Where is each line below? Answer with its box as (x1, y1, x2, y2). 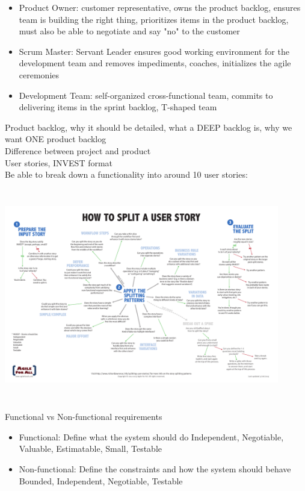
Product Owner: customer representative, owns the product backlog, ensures (19, 1, 301, 13)
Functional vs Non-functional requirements (5, 410, 162, 423)
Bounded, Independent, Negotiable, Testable (19, 474, 183, 487)
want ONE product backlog (5, 133, 106, 145)
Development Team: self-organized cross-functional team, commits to (19, 89, 273, 101)
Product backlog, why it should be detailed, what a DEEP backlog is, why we (5, 120, 292, 133)
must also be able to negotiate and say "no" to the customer (19, 25, 240, 37)
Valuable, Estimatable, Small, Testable (19, 442, 162, 455)
